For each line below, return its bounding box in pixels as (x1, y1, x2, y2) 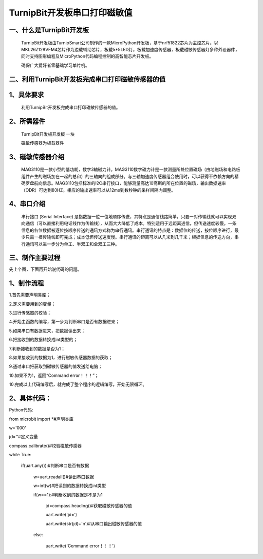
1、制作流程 (9, 279, 44, 287)
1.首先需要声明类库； (9, 292, 51, 298)
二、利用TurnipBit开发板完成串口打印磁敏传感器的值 (9, 75, 166, 83)
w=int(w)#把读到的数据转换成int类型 (33, 483, 106, 489)
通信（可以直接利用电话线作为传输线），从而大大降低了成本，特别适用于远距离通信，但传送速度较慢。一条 (25, 221, 237, 226)
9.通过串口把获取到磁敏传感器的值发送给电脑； (9, 363, 103, 370)
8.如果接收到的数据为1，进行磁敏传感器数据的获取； (9, 354, 113, 360)
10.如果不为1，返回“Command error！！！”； (9, 373, 99, 378)
